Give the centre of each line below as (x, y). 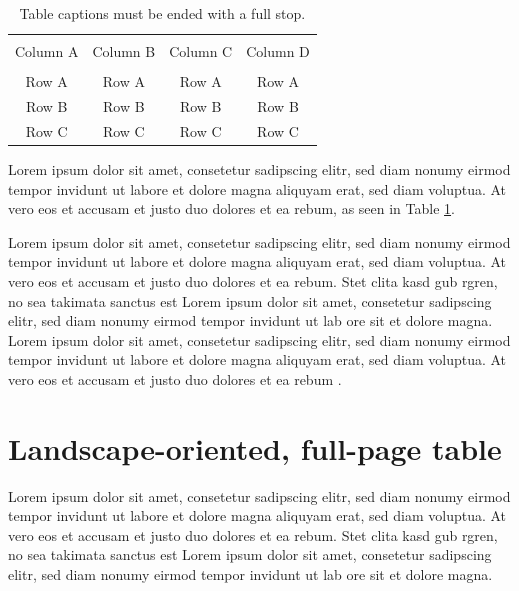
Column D (278, 51)
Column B (124, 51)
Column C (201, 51)
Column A (47, 51)
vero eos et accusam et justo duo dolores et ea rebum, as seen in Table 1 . (231, 208)
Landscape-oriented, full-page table (255, 447)
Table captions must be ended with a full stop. (162, 13)
